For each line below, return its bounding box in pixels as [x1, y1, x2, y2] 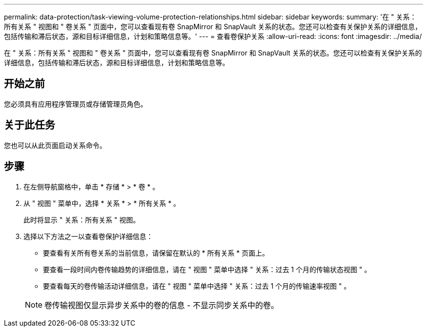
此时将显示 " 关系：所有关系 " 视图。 [23, 215, 140, 224]
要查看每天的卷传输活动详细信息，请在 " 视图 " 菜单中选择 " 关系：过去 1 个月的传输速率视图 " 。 [43, 281, 351, 290]
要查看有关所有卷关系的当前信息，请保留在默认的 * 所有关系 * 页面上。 [43, 248, 269, 257]
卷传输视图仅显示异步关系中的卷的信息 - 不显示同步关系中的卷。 [44, 300, 279, 310]
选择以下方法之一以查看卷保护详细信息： [23, 232, 153, 240]
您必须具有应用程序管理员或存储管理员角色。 [4, 99, 147, 108]
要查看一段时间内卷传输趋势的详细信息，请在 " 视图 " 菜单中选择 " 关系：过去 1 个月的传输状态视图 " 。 [43, 265, 371, 274]
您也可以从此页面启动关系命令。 [4, 141, 106, 149]
